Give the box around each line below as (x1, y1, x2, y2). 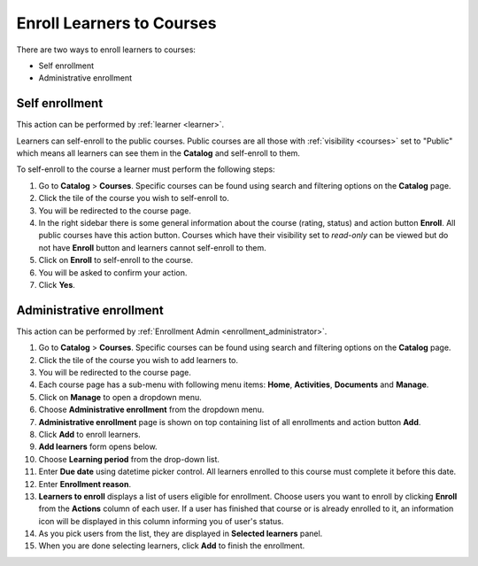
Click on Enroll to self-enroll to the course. (38, 255, 194, 266)
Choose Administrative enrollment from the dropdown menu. (38, 404, 265, 415)
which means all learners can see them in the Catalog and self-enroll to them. (16, 148, 301, 159)
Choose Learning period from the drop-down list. (38, 454, 220, 464)
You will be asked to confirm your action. (38, 267, 188, 278)
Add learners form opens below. (38, 441, 158, 452)
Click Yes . (38, 279, 75, 290)
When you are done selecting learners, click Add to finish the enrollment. (38, 540, 305, 551)
